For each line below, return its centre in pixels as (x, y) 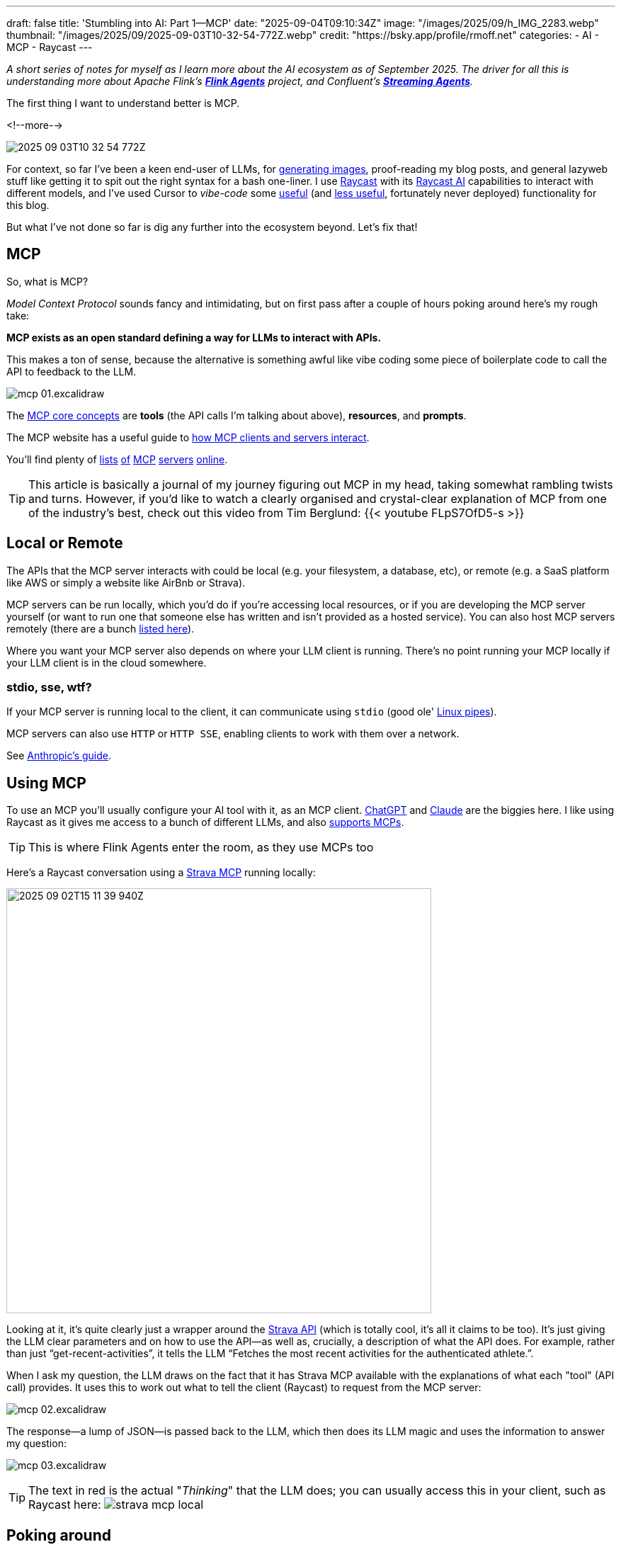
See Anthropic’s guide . (59, 756)
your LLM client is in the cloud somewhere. (107, 662)
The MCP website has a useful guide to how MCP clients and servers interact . (188, 437)
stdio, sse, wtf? (49, 687)
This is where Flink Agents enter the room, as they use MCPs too (201, 848)
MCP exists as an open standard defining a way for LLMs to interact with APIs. (194, 337)
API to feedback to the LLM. (72, 371)
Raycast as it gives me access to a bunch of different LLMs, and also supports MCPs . (205, 822)
